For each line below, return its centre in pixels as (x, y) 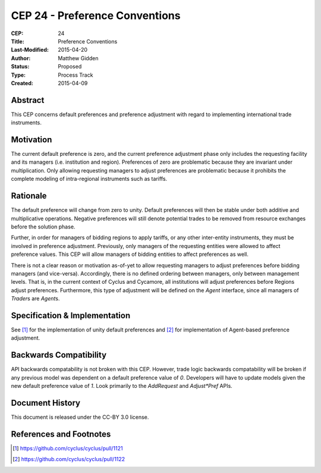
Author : (21, 58)
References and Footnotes (61, 434)
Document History (45, 402)
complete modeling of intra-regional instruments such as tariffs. (89, 179)
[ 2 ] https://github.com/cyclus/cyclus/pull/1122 (69, 459)
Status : (20, 67)
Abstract (28, 100)
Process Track (75, 75)
